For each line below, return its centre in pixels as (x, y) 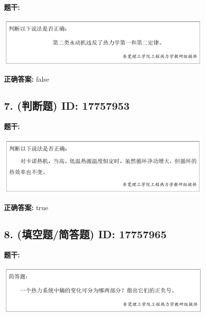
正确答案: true (26, 207)
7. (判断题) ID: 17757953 (67, 105)
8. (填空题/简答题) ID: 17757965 (85, 234)
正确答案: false (27, 79)
